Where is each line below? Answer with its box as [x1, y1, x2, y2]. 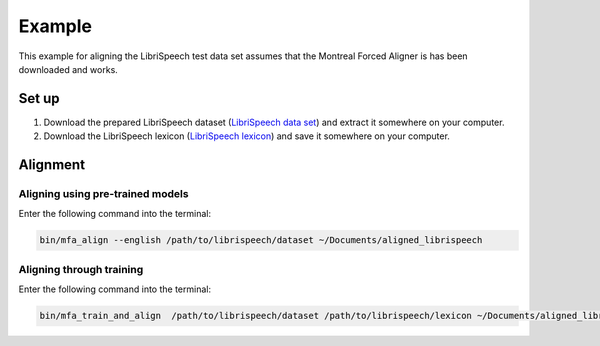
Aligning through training [18, 262, 144, 276]
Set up [18, 90, 60, 107]
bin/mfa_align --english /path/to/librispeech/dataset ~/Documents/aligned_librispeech [39, 235, 483, 246]
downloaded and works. [18, 63, 119, 75]
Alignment [18, 156, 85, 174]
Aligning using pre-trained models [18, 187, 189, 201]
